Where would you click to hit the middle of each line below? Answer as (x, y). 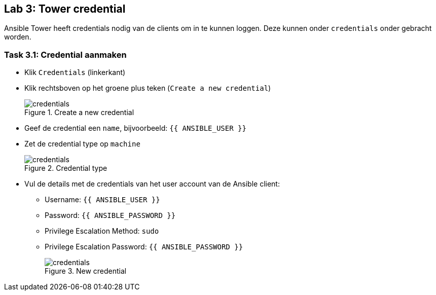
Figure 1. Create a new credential (79, 113)
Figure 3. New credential (86, 271)
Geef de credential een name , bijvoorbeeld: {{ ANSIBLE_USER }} (135, 128)
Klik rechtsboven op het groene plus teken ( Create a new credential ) (148, 88)
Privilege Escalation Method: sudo (102, 231)
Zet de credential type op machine (82, 144)
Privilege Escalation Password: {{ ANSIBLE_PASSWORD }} (144, 247)
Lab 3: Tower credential (65, 9)
